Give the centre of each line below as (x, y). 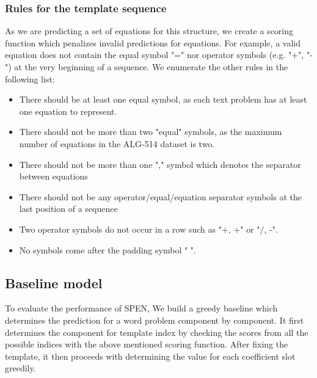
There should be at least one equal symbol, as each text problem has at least (163, 99)
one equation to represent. (68, 111)
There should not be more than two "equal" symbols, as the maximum (151, 132)
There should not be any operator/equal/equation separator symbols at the (160, 196)
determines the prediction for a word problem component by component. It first (155, 320)
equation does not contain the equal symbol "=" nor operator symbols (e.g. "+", (155, 55)
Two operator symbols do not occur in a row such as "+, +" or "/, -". (148, 229)
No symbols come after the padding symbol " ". (107, 249)
